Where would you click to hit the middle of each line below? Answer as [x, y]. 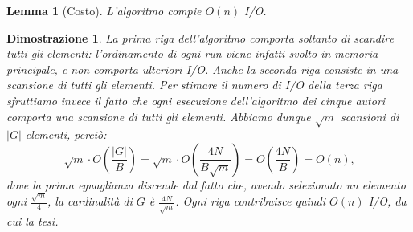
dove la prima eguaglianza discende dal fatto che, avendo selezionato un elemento [206, 184]
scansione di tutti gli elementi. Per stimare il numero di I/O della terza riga [194, 85]
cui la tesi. [33, 221]
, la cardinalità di [90, 201]
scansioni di [370, 116]
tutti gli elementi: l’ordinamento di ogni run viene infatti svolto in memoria [192, 53]
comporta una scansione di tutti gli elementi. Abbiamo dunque [159, 116]
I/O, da [387, 201]
